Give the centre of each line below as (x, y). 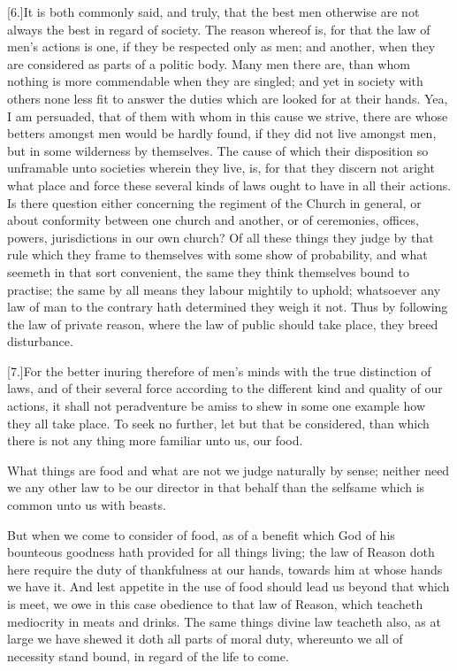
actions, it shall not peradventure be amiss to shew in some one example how (216, 406)
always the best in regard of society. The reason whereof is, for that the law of (219, 29)
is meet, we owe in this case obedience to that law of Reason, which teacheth (215, 604)
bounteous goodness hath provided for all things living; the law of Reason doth (221, 552)
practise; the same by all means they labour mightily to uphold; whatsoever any (224, 289)
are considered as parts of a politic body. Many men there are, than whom (209, 63)
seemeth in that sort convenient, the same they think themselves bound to (208, 271)
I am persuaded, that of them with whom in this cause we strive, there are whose (228, 116)
